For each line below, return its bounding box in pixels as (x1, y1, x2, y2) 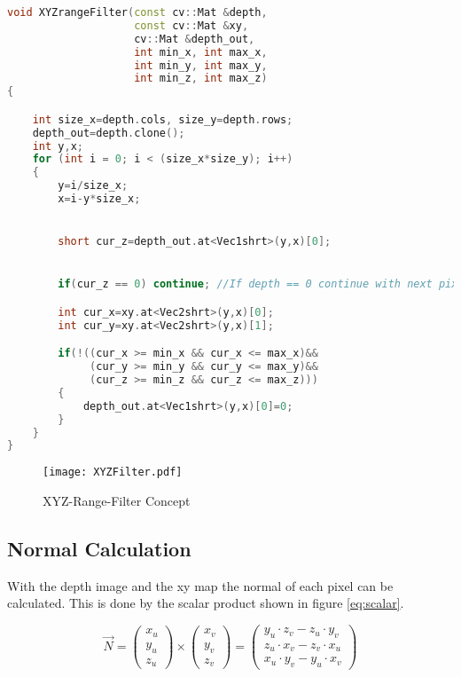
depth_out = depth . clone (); (32, 126, 185, 139)
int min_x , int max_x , (134, 45, 268, 59)
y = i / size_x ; (58, 179, 129, 193)
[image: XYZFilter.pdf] (43, 466, 183, 479)
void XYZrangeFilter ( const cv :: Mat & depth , (7, 6, 268, 19)
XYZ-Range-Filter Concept (43, 492, 191, 509)
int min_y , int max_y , (134, 59, 268, 72)
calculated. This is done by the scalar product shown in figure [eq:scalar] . (7, 594, 404, 612)
